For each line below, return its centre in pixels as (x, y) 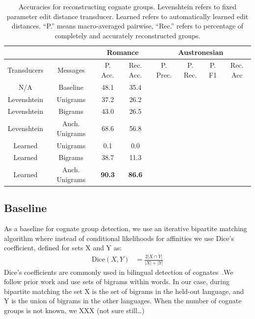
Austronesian (201, 52)
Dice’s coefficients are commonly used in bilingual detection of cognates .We (119, 272)
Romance (123, 52)
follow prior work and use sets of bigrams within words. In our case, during (117, 281)
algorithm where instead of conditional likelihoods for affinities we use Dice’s (119, 238)
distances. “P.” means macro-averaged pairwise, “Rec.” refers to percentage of (127, 26)
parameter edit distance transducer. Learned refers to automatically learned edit (127, 16)
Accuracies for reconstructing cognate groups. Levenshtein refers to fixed (127, 6)
